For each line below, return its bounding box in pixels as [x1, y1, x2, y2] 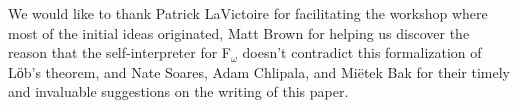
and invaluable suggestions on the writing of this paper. [8, 81, 349, 102]
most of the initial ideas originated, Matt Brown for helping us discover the [8, 22, 470, 43]
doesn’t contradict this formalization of [242, 42, 482, 63]
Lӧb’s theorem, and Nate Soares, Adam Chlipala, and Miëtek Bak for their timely [8, 61, 510, 82]
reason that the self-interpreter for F [8, 42, 231, 63]
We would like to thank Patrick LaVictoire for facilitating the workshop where [8, 3, 488, 23]
